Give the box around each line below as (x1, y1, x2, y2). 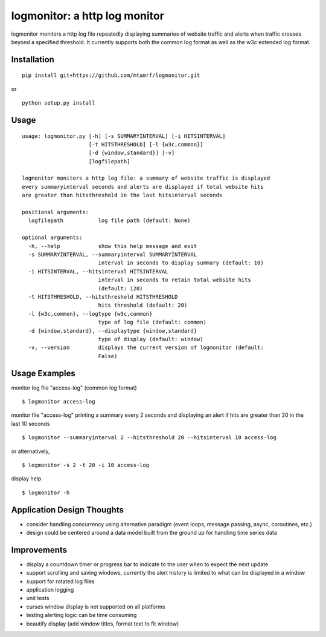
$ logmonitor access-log (22, 398, 95, 405)
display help (11, 475, 42, 482)
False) (98, 353, 118, 359)
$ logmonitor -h (22, 489, 70, 496)
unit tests (26, 595, 50, 602)
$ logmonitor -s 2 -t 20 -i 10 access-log (22, 462, 150, 468)
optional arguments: (22, 234, 83, 241)
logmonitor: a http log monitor (11, 9, 164, 22)
